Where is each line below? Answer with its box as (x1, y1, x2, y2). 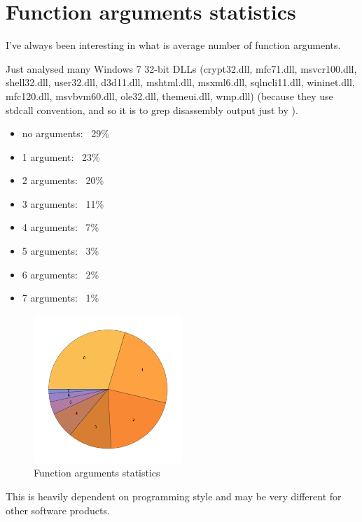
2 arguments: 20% (22, 173, 104, 188)
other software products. (6, 502, 110, 517)
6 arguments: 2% (22, 267, 99, 281)
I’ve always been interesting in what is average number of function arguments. (6, 38, 341, 52)
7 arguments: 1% (22, 290, 99, 305)
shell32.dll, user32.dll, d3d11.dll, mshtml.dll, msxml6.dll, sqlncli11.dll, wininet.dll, (6, 75, 355, 90)
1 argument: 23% (22, 149, 100, 164)
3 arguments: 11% (22, 196, 104, 211)
